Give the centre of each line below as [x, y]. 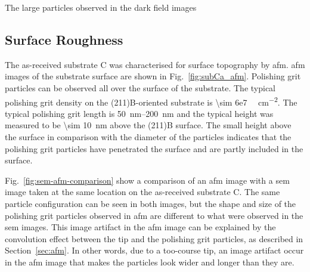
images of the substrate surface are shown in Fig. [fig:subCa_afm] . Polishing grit [153, 76]
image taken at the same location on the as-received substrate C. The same [142, 192]
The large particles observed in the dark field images [101, 7]
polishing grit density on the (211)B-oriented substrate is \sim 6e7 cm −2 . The [151, 101]
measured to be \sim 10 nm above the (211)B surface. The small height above [148, 125]
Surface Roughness [64, 39]
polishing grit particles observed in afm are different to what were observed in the [154, 215]
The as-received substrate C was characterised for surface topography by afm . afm [155, 64]
